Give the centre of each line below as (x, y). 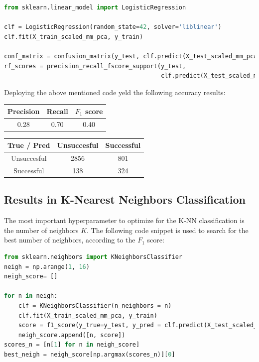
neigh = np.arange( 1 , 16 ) (47, 267)
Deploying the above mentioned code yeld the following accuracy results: (115, 92)
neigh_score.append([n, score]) (72, 335)
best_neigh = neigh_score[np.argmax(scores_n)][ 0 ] (90, 354)
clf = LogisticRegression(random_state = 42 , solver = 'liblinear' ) (113, 27)
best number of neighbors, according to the (70, 240)
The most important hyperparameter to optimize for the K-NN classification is (124, 220)
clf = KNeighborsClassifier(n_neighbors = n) (95, 306)
